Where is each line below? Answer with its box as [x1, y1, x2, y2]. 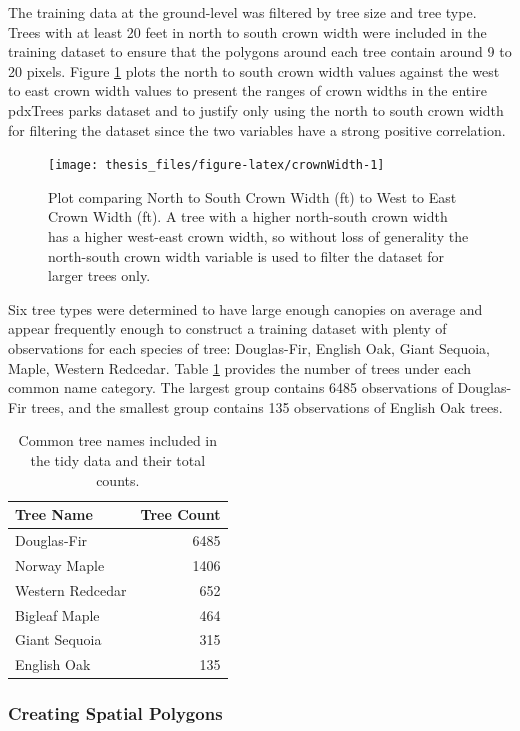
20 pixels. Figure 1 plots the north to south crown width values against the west [8, 60, 500, 81]
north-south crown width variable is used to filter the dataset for [48, 245, 445, 266]
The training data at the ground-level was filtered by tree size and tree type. [8, 2, 477, 22]
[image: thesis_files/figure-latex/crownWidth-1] [48, 158, 385, 173]
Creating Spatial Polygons [8, 701, 223, 726]
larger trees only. [48, 265, 151, 286]
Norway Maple [15, 554, 105, 575]
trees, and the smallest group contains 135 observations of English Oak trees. [31, 396, 503, 417]
